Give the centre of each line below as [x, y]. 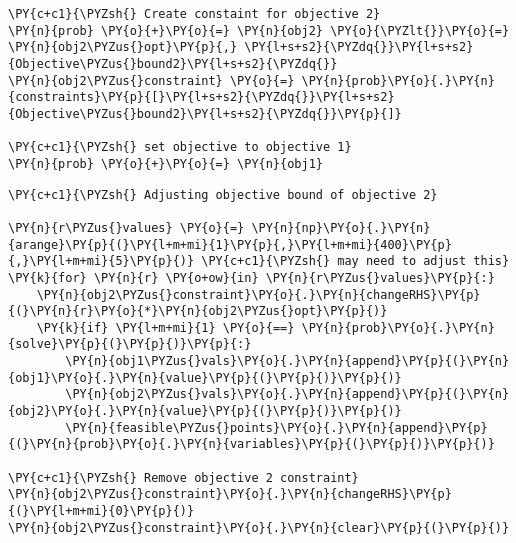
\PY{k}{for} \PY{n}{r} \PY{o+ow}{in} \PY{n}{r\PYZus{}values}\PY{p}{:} [251, 277]
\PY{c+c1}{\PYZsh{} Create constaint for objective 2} [194, 14]
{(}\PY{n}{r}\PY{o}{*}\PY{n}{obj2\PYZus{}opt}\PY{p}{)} [198, 311]
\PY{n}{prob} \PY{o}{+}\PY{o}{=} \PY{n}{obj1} [165, 163]
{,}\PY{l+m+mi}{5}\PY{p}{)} [101, 261]
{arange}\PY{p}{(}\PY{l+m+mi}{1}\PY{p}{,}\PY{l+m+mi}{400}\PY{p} [230, 244]
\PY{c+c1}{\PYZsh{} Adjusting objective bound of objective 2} [223, 194]
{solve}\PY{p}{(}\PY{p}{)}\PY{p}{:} [130, 344]
